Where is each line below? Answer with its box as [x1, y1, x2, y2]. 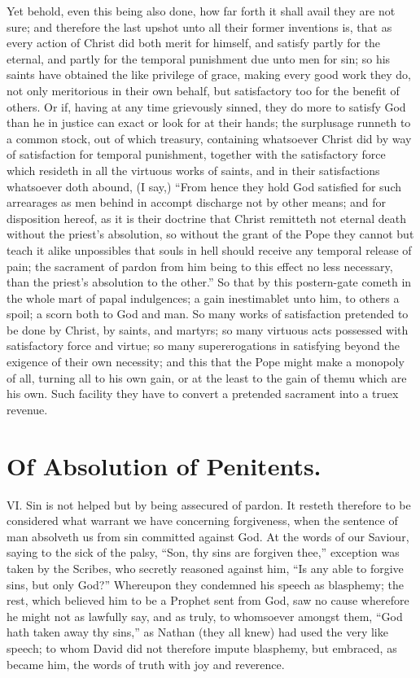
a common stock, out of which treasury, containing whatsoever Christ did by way [7, 129, 412, 147]
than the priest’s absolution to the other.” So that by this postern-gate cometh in [7, 273, 412, 291]
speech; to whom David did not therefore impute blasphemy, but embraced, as [7, 639, 397, 656]
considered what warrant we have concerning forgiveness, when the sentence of [7, 512, 398, 529]
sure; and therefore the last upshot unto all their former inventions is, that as [7, 18, 392, 35]
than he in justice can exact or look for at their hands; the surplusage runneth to [7, 114, 411, 131]
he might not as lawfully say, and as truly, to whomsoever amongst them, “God [7, 607, 403, 624]
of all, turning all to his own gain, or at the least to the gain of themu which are [7, 369, 407, 386]
